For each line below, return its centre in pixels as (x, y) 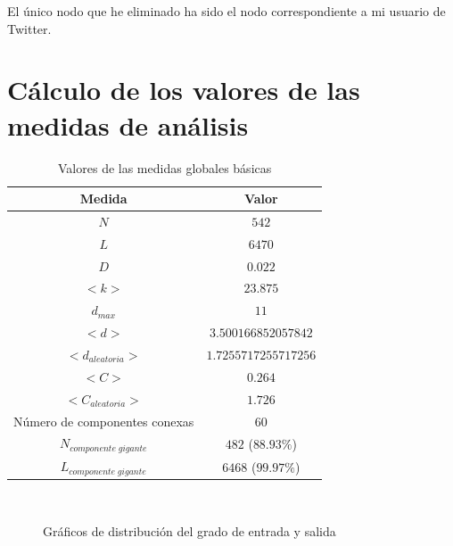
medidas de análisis (128, 124)
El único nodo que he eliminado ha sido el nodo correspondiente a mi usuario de (226, 11)
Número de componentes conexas (104, 421)
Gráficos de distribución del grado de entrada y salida (189, 530)
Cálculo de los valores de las (184, 90)
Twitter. (29, 28)
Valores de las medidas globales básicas (165, 167)
